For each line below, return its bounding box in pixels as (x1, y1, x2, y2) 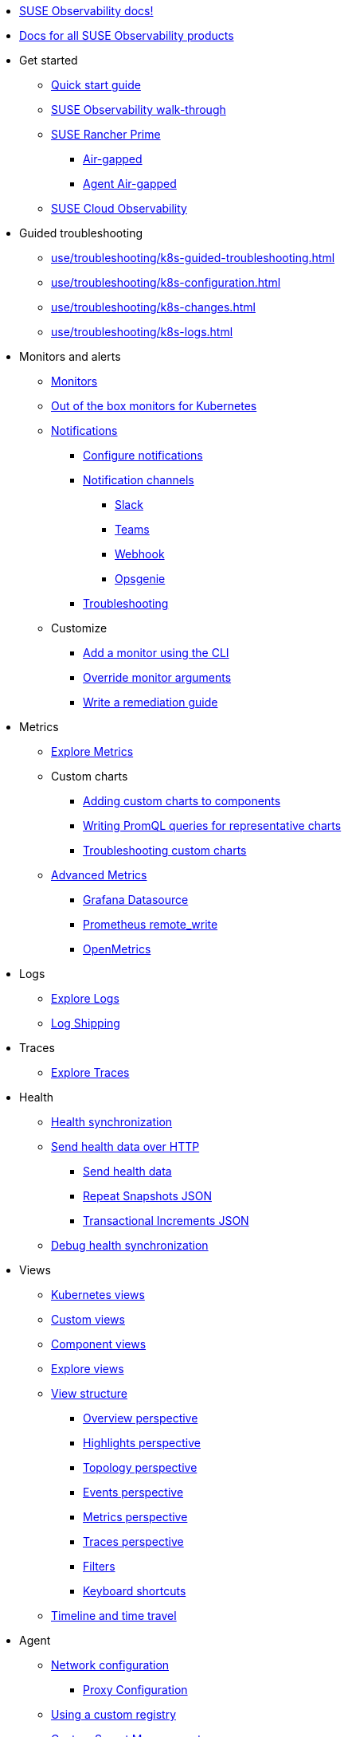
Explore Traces (51, 1066, 130, 1079)
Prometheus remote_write (83, 917, 218, 931)
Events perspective (83, 1485, 184, 1499)
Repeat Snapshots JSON (83, 1189, 212, 1203)
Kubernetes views (51, 1288, 145, 1301)
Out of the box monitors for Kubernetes (51, 399, 257, 413)
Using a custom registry (51, 1708, 177, 1721)
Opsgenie (115, 572, 166, 585)
